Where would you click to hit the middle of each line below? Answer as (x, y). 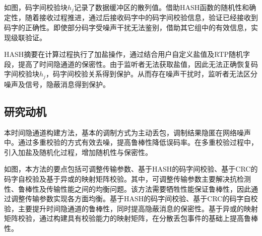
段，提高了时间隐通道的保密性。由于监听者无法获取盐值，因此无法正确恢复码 (131, 64)
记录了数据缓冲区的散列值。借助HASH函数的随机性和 (161, 7)
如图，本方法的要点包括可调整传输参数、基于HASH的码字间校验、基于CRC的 (131, 169)
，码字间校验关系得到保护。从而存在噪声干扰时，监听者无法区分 (151, 74)
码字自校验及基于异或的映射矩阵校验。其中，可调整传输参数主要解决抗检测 (127, 179)
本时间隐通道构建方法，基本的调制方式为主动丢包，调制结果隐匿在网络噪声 (127, 132)
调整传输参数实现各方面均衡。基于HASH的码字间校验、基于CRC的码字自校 (134, 199)
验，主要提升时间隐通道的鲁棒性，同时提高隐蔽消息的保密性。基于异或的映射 (131, 208)
